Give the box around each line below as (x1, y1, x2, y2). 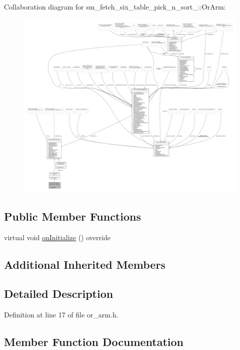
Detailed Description (4, 286, 113, 301)
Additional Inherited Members (4, 256, 165, 272)
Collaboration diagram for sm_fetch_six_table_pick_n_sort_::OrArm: (4, 2, 226, 12)
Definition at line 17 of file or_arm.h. (4, 309, 118, 320)
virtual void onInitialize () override (4, 232, 110, 242)
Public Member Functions (4, 208, 141, 224)
